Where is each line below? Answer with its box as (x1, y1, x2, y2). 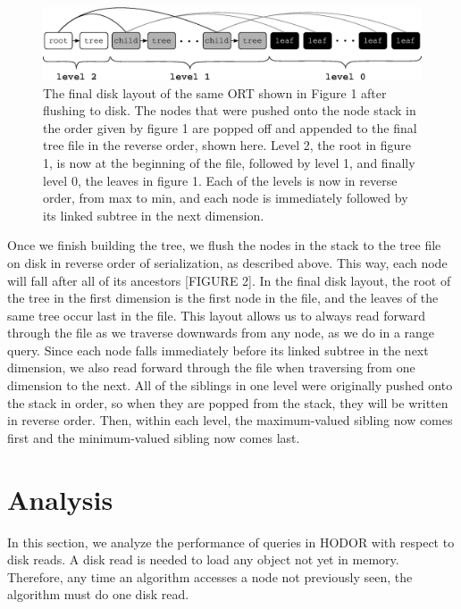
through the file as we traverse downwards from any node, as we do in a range (7, 323, 435, 342)
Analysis (7, 480, 113, 517)
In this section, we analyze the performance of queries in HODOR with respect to (7, 532, 455, 551)
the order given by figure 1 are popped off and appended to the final (43, 118, 417, 137)
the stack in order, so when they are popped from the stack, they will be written (7, 393, 448, 412)
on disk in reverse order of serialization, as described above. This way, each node (7, 253, 448, 271)
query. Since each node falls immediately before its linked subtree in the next (7, 340, 429, 359)
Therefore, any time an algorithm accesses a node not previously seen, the (7, 567, 413, 586)
